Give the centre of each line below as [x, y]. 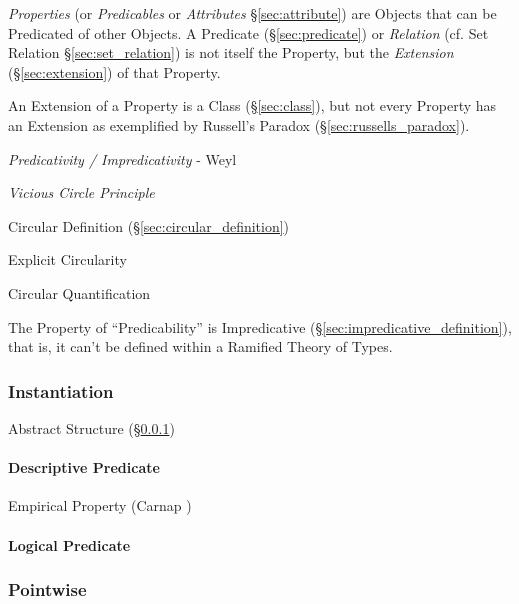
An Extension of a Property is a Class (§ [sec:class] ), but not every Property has [252, 105]
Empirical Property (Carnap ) [100, 505]
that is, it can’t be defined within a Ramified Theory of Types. [200, 346]
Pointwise [47, 589]
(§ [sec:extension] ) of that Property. [114, 71]
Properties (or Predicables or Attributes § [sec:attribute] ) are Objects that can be [252, 13]
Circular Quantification [79, 292]
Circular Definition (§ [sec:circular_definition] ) [149, 225]
